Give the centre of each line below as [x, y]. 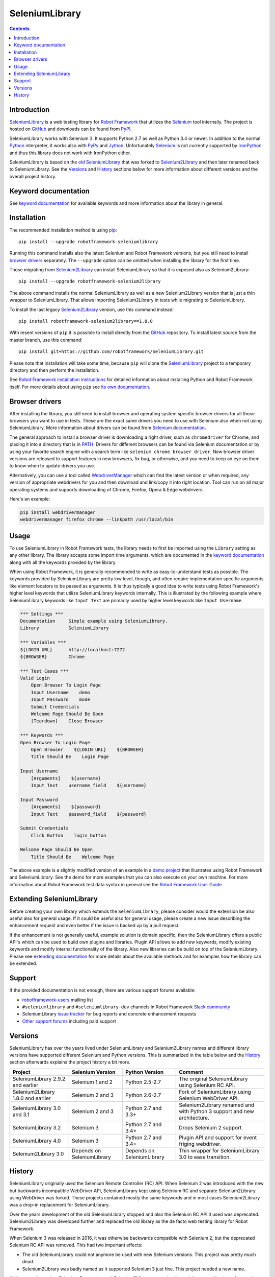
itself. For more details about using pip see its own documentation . [80, 387]
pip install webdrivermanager [58, 512]
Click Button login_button [68, 835]
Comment [191, 1072]
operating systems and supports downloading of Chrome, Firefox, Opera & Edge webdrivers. [107, 489]
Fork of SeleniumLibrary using [215, 1092]
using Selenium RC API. [207, 1085]
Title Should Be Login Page [70, 757]
